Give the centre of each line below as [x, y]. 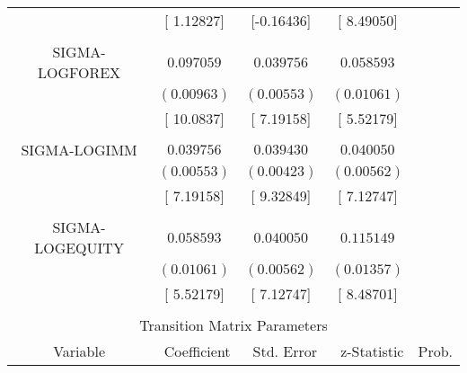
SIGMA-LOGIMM [79, 150]
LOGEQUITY [79, 248]
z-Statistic [372, 351]
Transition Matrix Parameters [233, 325]
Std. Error [285, 351]
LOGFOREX [79, 72]
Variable [79, 351]
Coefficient [197, 351]
